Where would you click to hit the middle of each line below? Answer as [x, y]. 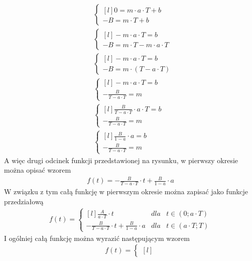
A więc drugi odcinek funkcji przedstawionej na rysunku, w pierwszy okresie [121, 160]
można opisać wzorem [38, 170]
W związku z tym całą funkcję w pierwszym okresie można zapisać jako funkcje [126, 191]
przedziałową [24, 201]
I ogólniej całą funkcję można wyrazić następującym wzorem [97, 238]
